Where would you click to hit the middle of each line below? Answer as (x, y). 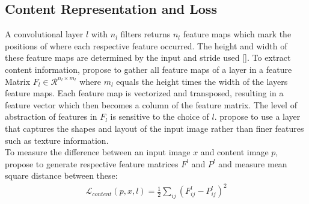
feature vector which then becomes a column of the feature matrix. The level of (151, 104)
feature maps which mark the (237, 34)
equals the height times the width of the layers (202, 81)
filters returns (145, 34)
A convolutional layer (44, 34)
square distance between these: (61, 175)
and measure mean (253, 163)
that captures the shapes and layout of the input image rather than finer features (154, 128)
